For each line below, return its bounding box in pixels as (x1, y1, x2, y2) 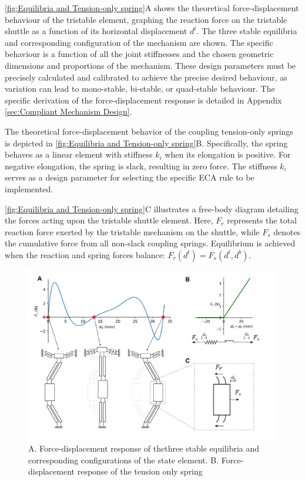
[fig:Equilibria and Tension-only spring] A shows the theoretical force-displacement (5, 2, 299, 14)
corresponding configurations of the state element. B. (28, 453, 219, 466)
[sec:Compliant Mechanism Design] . (5, 105, 132, 118)
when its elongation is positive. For (165, 148, 291, 161)
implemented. (5, 182, 53, 195)
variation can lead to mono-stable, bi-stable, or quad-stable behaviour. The (5, 82, 275, 95)
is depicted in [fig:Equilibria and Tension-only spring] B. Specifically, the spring (5, 136, 288, 149)
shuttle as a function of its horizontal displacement (5, 25, 187, 37)
